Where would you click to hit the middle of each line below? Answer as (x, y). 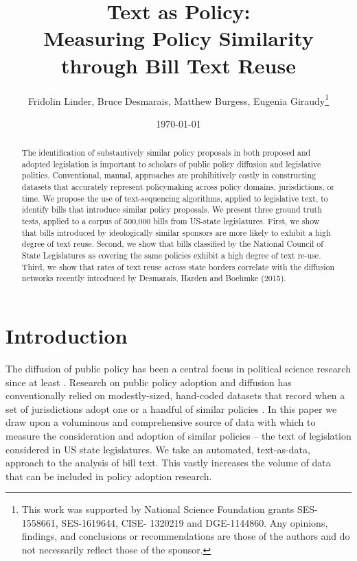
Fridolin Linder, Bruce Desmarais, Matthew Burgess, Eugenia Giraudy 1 (178, 99)
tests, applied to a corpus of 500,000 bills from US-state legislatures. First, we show (171, 221)
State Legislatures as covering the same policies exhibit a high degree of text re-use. (171, 255)
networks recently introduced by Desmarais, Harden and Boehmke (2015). (154, 278)
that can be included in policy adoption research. (109, 476)
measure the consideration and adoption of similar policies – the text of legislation (178, 435)
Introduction (67, 336)
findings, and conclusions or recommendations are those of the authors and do (186, 536)
